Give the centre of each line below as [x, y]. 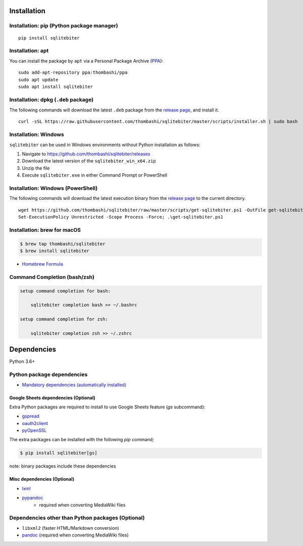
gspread [31, 416]
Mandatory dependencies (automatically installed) [74, 385]
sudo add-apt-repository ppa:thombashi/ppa [73, 73]
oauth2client [35, 423]
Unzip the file [36, 168]
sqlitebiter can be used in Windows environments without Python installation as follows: [105, 145]
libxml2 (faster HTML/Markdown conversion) [70, 528]
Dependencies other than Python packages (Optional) [77, 518]
